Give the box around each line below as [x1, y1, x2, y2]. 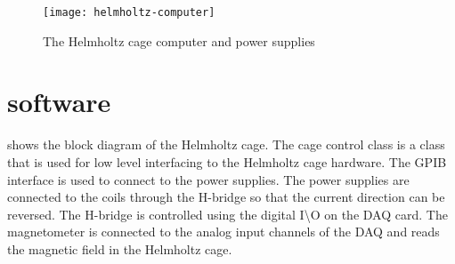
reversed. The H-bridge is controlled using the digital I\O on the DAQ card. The [7, 204, 448, 223]
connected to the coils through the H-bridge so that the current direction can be [7, 188, 445, 206]
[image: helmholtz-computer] [43, 6, 215, 19]
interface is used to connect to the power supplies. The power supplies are [7, 170, 410, 188]
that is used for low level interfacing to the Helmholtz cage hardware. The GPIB [7, 152, 447, 171]
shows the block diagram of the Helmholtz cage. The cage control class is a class [7, 135, 445, 154]
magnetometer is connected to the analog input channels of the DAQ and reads [7, 222, 440, 241]
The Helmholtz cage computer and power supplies [43, 31, 315, 50]
